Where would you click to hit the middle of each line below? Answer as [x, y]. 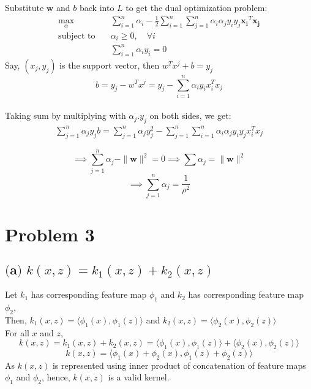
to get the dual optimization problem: [197, 7]
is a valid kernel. [139, 377]
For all [17, 332]
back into [97, 7]
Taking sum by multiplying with [66, 115]
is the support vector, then [110, 65]
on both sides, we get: [190, 115]
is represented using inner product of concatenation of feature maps [179, 365]
